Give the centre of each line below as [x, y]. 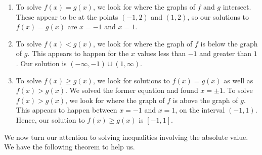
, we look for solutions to [131, 80]
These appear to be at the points [67, 16]
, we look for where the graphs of [144, 7]
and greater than [226, 53]
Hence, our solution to [50, 119]
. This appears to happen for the [78, 53]
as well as [238, 80]
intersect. [237, 7]
